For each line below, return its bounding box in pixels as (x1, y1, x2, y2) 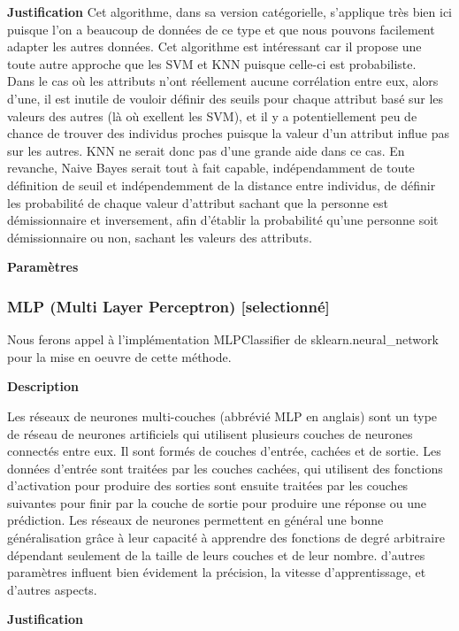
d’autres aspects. (7, 580, 97, 598)
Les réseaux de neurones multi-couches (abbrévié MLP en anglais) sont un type (7, 406, 438, 425)
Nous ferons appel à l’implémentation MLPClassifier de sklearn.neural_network (7, 330, 439, 349)
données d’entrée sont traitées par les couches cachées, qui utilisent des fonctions (7, 458, 443, 477)
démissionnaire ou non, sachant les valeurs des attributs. (7, 227, 312, 246)
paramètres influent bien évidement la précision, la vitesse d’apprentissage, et (7, 563, 426, 581)
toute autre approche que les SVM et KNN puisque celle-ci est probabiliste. (7, 54, 417, 73)
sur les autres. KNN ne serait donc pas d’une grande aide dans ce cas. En (7, 141, 405, 159)
